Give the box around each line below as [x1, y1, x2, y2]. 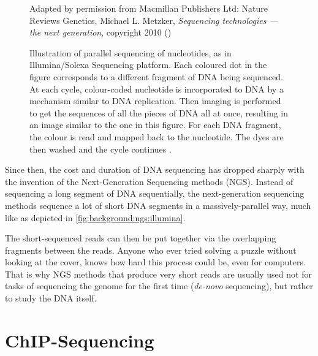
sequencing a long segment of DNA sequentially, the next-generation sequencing [5, 187, 305, 200]
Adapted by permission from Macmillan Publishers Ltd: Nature [29, 2, 268, 14]
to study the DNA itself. [5, 292, 97, 305]
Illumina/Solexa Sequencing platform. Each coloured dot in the [29, 58, 267, 71]
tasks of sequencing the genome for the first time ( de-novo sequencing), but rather [5, 279, 314, 292]
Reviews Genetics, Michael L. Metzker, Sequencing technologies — [29, 13, 278, 26]
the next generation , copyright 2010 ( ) [29, 26, 172, 39]
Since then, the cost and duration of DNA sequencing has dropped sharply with [5, 163, 305, 176]
